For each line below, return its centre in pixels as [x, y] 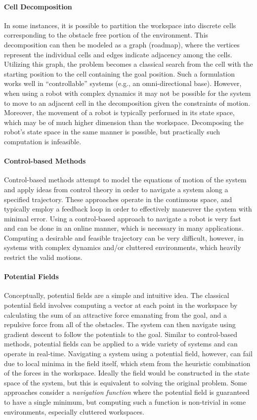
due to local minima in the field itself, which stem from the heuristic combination [127, 363]
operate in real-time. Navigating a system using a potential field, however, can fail [128, 354]
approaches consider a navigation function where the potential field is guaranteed [127, 392]
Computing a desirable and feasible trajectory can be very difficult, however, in [124, 237]
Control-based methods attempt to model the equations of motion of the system [125, 180]
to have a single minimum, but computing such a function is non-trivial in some [125, 401]
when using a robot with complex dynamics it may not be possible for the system [128, 93]
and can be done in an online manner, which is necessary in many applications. [124, 228]
